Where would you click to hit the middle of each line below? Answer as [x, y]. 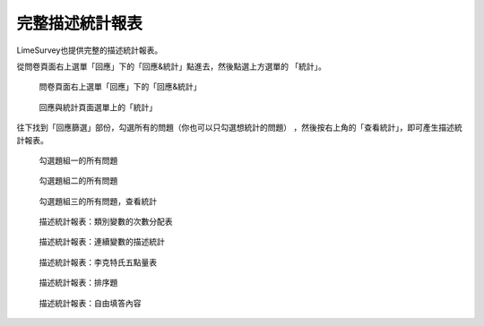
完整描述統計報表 [80, 23]
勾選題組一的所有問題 [78, 160]
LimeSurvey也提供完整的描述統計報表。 [90, 50]
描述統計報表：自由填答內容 [90, 303]
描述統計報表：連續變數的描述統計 [102, 242]
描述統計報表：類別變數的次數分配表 [106, 222]
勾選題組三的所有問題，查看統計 [98, 201]
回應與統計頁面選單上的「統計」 [98, 107]
